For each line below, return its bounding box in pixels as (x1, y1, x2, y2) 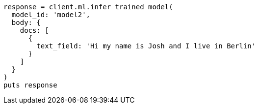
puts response (3, 81, 57, 89)
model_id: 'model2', (11, 11, 91, 19)
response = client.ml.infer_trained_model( (3, 3, 173, 11)
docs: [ (20, 26, 49, 34)
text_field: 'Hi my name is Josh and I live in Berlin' (36, 42, 256, 50)
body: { (11, 19, 41, 26)
